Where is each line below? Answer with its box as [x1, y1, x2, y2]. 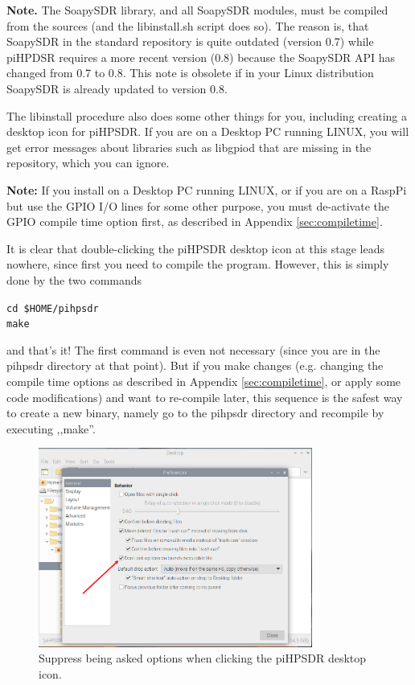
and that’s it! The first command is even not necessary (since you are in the [6, 341, 380, 358]
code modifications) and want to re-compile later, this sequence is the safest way [6, 388, 403, 405]
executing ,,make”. [6, 420, 96, 437]
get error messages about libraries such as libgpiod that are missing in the [6, 138, 372, 155]
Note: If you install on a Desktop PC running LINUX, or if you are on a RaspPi [6, 181, 407, 198]
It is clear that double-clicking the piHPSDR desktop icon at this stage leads [6, 240, 384, 256]
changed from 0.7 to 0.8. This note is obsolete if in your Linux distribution [6, 64, 374, 81]
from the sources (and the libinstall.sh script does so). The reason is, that [6, 17, 369, 34]
